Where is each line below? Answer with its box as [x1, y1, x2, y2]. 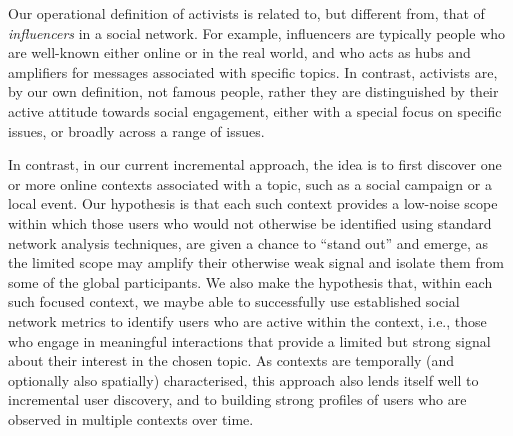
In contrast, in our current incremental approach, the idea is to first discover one [8, 154, 502, 175]
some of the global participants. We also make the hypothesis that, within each [8, 271, 493, 292]
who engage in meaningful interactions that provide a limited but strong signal [8, 330, 491, 351]
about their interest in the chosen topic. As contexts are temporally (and [8, 350, 455, 371]
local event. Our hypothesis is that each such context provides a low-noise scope [8, 193, 498, 214]
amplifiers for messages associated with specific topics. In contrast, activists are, [8, 61, 498, 82]
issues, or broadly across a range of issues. [8, 120, 265, 141]
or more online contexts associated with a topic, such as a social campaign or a [8, 173, 492, 194]
